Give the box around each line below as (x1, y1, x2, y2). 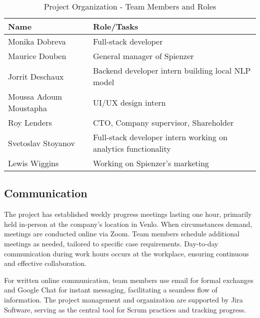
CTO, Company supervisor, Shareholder (93, 117, 234, 128)
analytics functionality (93, 143, 171, 154)
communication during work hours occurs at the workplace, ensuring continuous (4, 248, 249, 258)
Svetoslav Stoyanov (8, 137, 75, 149)
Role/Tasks (93, 21, 138, 32)
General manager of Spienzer (93, 50, 194, 62)
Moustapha (8, 102, 47, 114)
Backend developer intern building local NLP (93, 65, 251, 76)
